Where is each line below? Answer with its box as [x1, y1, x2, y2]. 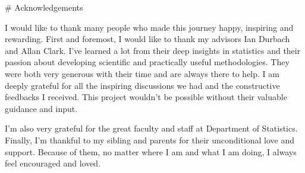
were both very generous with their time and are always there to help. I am [5, 67, 279, 79]
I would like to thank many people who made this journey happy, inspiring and [5, 21, 294, 33]
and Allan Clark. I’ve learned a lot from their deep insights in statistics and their [5, 44, 301, 56]
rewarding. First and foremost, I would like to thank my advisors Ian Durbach [5, 33, 290, 45]
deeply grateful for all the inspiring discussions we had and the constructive [5, 79, 280, 91]
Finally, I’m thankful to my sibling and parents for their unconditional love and [5, 133, 295, 146]
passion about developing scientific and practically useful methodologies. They [5, 56, 290, 68]
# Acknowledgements [5, 1, 83, 13]
